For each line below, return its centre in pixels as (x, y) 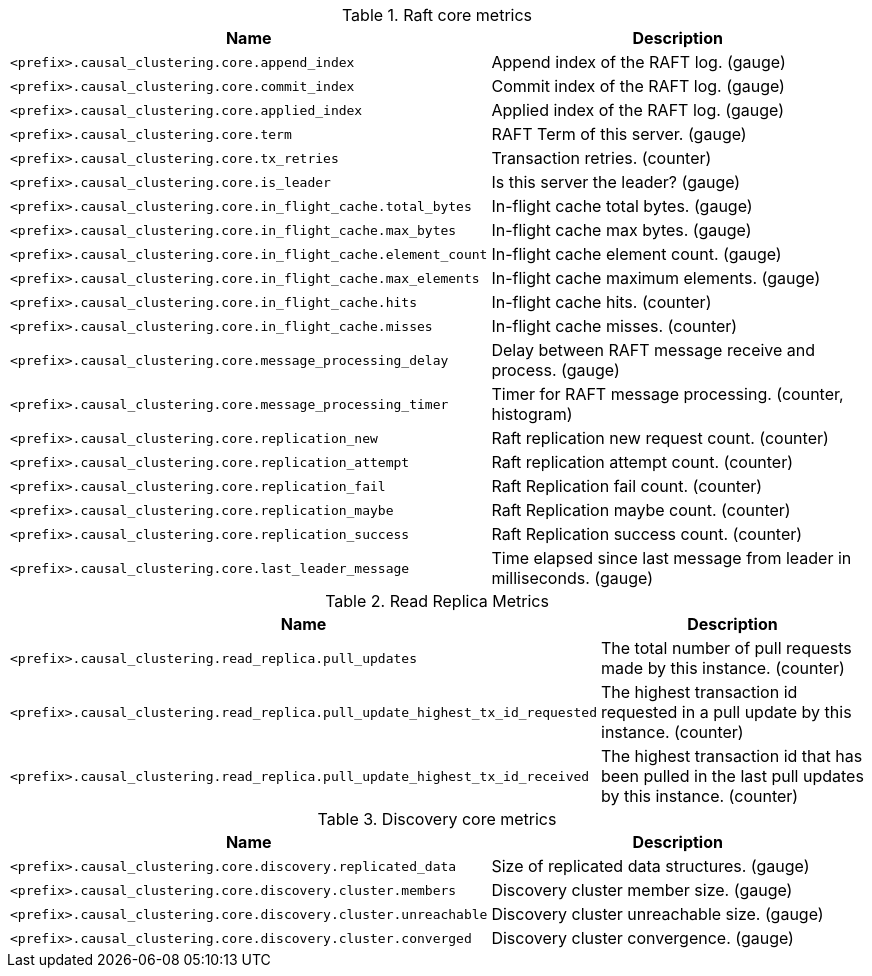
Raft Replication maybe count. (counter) (641, 510)
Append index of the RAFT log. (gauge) (638, 62)
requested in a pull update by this (726, 712)
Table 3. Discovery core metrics (437, 819)
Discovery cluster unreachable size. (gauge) (657, 914)
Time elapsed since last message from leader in (671, 558)
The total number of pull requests (726, 648)
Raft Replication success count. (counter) (647, 534)
